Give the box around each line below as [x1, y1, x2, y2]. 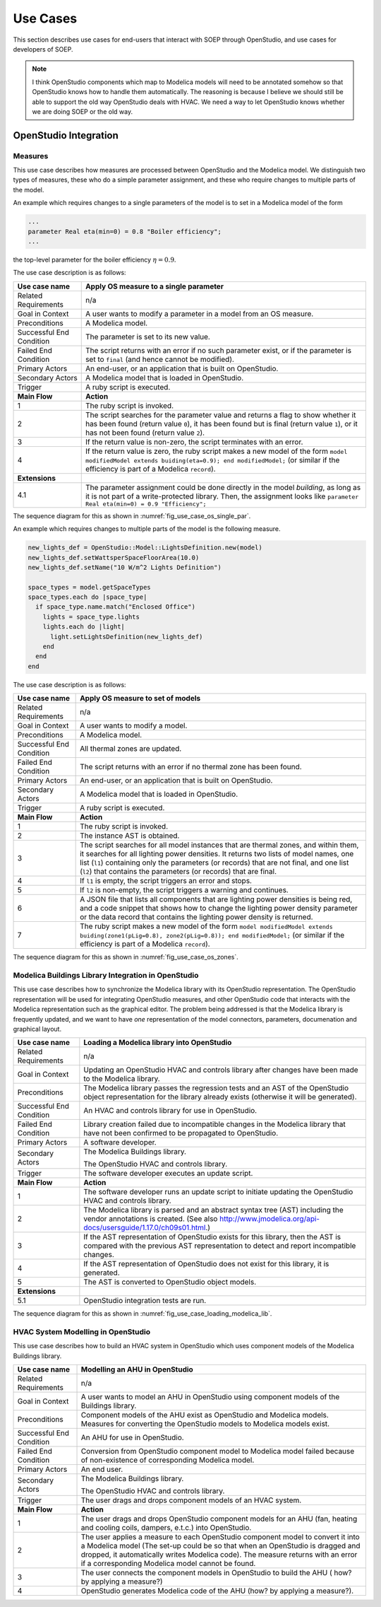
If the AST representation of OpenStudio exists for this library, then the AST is [83, 1232, 341, 1242]
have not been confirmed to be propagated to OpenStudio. [83, 1128, 279, 1138]
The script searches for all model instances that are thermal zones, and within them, [80, 840, 359, 850]
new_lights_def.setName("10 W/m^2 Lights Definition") [28, 563, 222, 571]
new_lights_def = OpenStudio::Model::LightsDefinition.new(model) [28, 544, 262, 551]
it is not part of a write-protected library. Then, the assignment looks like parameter [85, 491, 359, 501]
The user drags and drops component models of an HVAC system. [80, 1495, 302, 1505]
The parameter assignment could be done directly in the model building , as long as [85, 482, 361, 492]
